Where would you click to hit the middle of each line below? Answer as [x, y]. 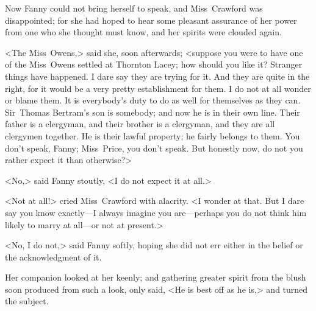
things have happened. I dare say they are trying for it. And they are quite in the [157, 76]
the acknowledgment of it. [53, 257]
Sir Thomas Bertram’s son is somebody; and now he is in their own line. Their [153, 112]
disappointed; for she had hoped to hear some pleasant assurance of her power [151, 20]
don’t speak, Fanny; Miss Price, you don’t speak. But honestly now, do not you [154, 148]
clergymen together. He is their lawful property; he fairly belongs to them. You [153, 135]
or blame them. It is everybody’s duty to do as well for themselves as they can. [153, 100]
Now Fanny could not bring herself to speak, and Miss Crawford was [134, 8]
